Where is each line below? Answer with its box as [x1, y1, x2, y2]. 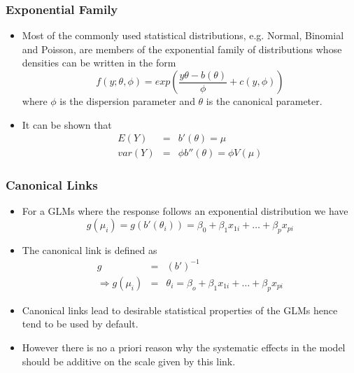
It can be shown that [22, 117, 112, 132]
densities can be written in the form [22, 55, 176, 70]
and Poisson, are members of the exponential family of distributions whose [22, 41, 342, 56]
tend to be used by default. [22, 316, 139, 331]
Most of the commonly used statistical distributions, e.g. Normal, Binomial [22, 28, 344, 43]
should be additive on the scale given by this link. [22, 353, 236, 368]
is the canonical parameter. [206, 94, 323, 108]
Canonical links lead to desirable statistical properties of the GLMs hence [22, 302, 338, 317]
